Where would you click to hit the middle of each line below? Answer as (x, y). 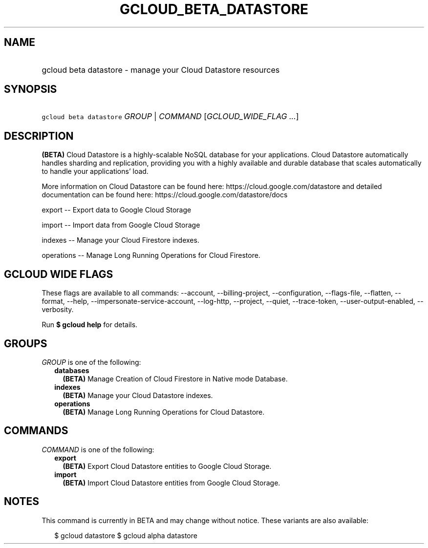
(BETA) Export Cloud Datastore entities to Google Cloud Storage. (167, 466)
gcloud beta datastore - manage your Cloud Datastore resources (161, 70)
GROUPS (26, 343)
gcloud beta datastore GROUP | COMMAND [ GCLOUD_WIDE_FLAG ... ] (170, 116)
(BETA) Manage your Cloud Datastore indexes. (138, 395)
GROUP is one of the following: (91, 362)
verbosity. (58, 310)
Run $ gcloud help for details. (90, 325)
